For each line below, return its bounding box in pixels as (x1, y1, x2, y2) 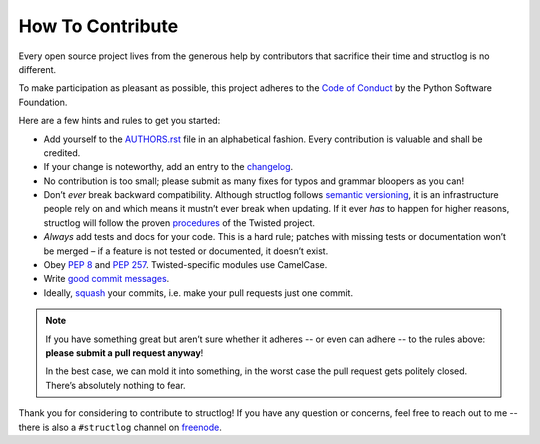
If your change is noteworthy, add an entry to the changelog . (43, 161, 294, 173)
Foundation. (18, 96, 68, 108)
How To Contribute (18, 15, 179, 37)
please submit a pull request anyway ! (45, 346, 204, 359)
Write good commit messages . (43, 273, 170, 285)
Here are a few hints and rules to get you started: (18, 115, 221, 127)
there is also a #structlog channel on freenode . (18, 421, 222, 433)
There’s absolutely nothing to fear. (45, 379, 186, 391)
